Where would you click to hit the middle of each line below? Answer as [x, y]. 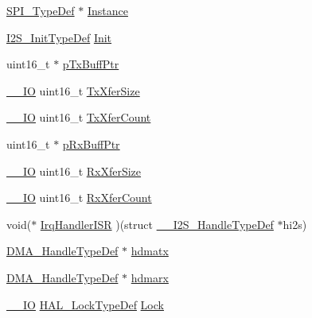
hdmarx [150, 277]
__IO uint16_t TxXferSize [73, 90]
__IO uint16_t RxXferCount [79, 198]
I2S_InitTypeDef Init [59, 37]
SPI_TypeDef [41, 10]
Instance [107, 10]
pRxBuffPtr [91, 143]
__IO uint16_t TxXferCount [79, 117]
